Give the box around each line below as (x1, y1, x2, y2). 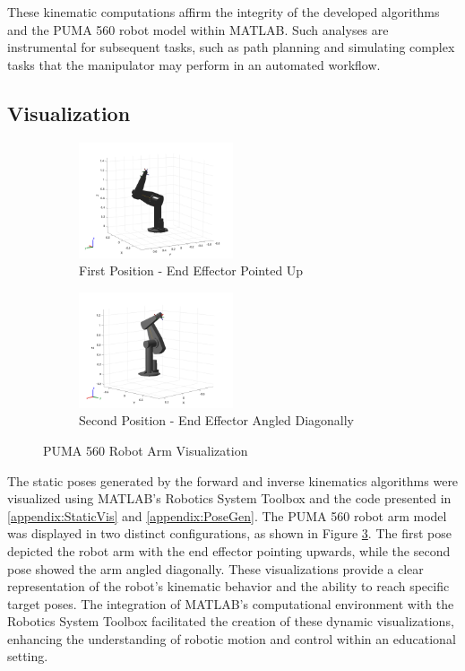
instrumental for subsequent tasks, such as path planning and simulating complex (7, 38, 455, 57)
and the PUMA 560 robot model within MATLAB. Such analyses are (7, 20, 389, 39)
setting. (7, 647, 48, 666)
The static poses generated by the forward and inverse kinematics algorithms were (7, 471, 459, 490)
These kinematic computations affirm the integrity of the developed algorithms (7, 3, 440, 21)
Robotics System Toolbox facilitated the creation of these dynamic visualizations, (7, 612, 454, 631)
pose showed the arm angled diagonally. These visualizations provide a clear (7, 559, 424, 578)
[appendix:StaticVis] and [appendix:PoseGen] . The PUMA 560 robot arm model (7, 506, 447, 525)
